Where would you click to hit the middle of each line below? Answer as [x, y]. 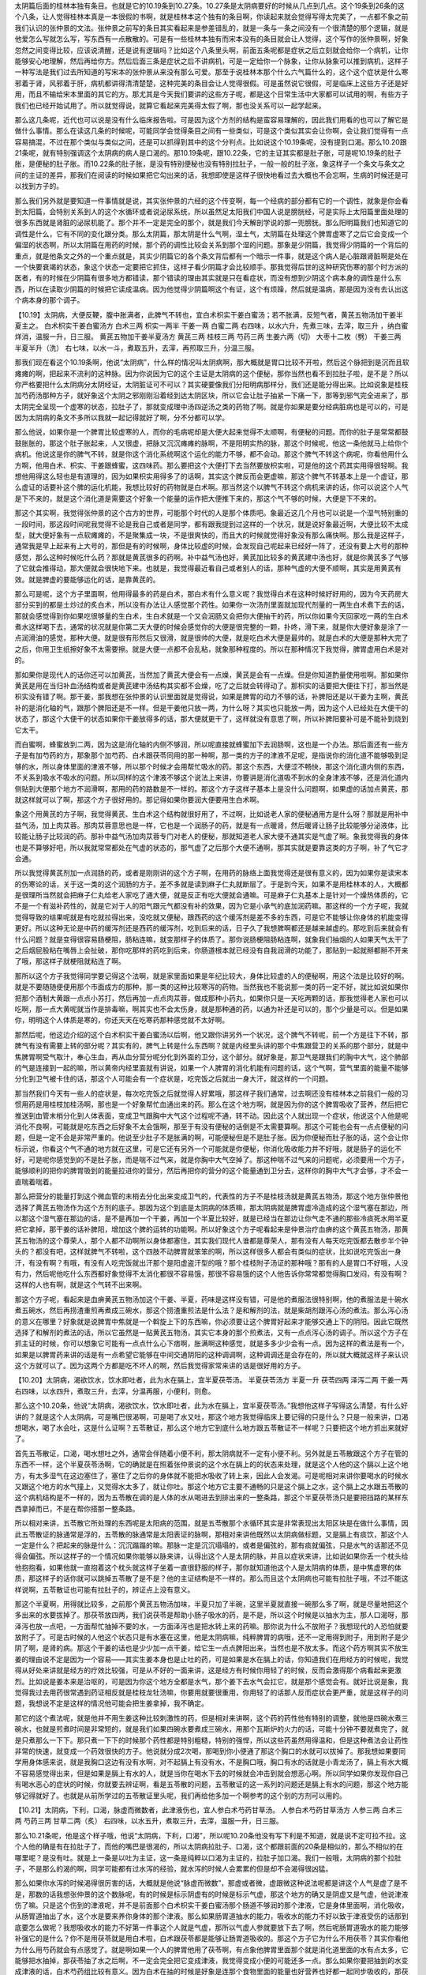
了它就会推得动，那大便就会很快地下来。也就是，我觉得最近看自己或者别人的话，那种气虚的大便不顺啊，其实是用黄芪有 [208, 568]
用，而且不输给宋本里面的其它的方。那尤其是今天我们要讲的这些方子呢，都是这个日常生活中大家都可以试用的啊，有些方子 [211, 94]
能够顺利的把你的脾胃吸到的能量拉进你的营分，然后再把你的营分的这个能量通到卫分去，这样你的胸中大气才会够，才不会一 [211, 1171]
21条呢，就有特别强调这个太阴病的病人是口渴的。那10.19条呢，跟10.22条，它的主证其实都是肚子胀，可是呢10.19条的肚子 [208, 153]
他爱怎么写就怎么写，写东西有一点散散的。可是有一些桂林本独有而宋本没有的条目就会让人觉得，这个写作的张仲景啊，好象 [211, 39]
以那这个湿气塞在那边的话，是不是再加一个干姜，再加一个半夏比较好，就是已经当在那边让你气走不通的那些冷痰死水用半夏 [211, 1219]
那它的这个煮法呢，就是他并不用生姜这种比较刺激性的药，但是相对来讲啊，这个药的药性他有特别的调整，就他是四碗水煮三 [211, 1717]
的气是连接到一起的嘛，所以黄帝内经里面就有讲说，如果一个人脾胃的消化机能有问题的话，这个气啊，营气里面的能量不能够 [211, 1067]
